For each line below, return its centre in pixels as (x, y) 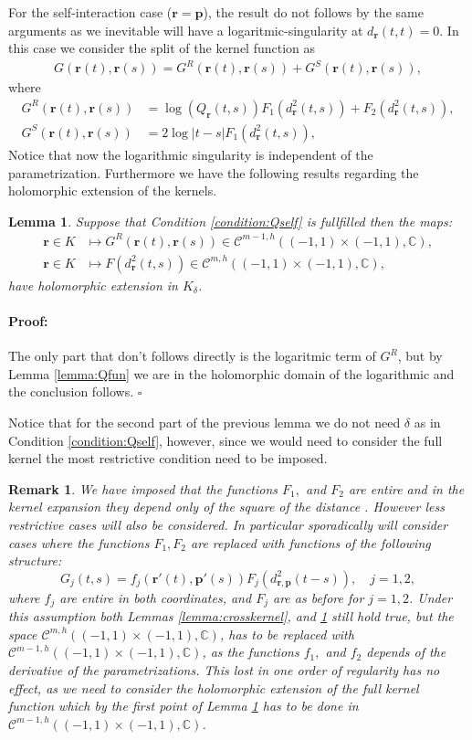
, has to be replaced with (287, 634)
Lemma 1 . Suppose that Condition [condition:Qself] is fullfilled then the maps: (230, 221)
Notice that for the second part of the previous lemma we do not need (205, 423)
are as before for (318, 597)
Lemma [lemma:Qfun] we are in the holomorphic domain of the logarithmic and (231, 373)
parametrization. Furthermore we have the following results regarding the (214, 172)
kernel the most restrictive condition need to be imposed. (168, 458)
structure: (35, 560)
